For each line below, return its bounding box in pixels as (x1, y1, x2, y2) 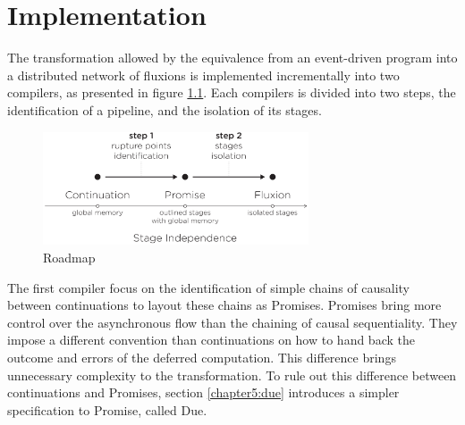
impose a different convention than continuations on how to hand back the (7, 330, 415, 349)
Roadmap (43, 248, 96, 267)
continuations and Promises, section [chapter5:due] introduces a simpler (7, 383, 400, 402)
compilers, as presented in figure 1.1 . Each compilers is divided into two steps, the (7, 83, 456, 102)
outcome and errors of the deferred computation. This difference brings (7, 348, 396, 366)
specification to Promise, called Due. (7, 400, 207, 419)
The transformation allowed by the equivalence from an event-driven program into (7, 48, 458, 67)
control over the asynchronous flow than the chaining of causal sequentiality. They (7, 312, 458, 331)
